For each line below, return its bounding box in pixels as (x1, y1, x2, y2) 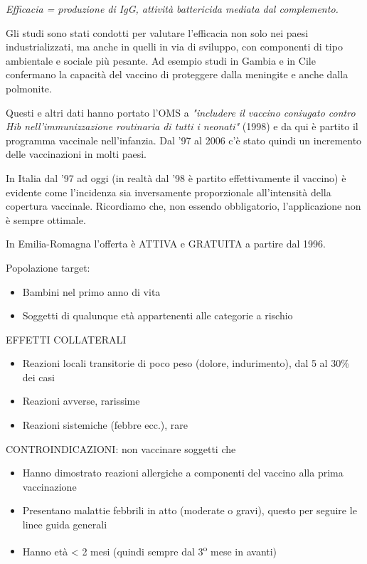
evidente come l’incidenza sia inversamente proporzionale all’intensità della (6, 184, 331, 199)
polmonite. (6, 80, 52, 95)
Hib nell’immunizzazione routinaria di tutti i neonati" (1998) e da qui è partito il (6, 119, 358, 134)
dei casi (22, 369, 55, 384)
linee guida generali (22, 517, 107, 532)
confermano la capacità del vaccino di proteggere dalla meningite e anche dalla (6, 67, 349, 82)
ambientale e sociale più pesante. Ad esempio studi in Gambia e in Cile (6, 53, 316, 68)
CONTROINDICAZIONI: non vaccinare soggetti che (6, 441, 236, 456)
